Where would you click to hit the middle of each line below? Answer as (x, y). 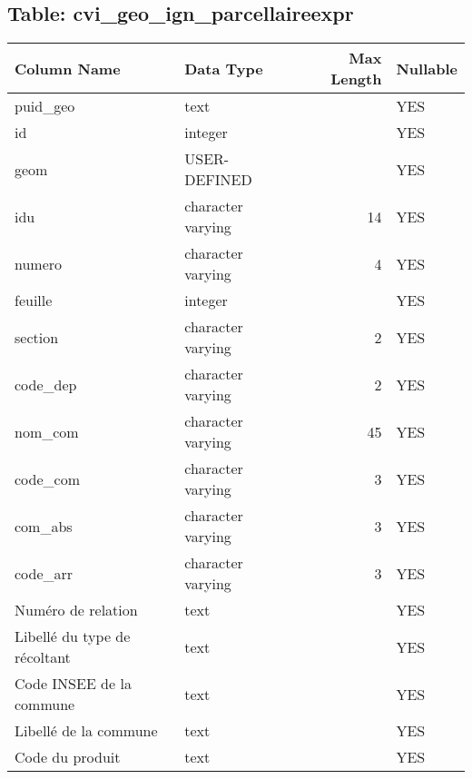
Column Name (68, 68)
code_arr (44, 573)
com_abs (44, 526)
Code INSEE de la (73, 684)
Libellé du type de (73, 636)
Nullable (427, 68)
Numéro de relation (76, 610)
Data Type (224, 68)
